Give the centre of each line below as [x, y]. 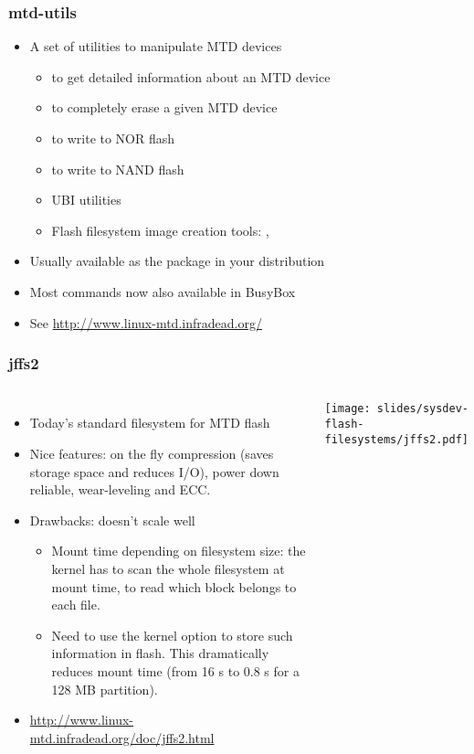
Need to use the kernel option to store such [172, 635]
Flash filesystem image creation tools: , [160, 230]
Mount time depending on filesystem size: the [179, 551]
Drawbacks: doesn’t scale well [112, 520]
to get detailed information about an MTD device [191, 76]
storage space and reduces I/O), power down [154, 471]
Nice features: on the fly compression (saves [152, 453]
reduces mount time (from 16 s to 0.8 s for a [175, 670]
